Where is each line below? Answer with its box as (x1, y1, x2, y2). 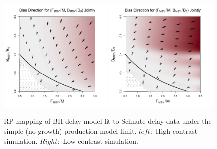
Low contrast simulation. (63, 135, 138, 146)
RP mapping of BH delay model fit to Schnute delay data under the (4, 116, 212, 126)
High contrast (155, 125, 198, 136)
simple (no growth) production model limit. (4, 125, 137, 136)
